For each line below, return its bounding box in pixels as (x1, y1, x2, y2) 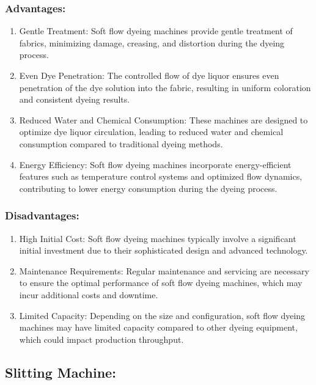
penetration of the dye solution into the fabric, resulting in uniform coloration (19, 81, 311, 94)
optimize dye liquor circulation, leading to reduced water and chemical (19, 125, 284, 138)
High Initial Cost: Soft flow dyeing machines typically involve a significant (19, 232, 296, 244)
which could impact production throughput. (19, 332, 184, 345)
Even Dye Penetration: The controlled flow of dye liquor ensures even (19, 69, 279, 81)
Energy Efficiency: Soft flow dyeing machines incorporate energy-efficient (19, 158, 292, 170)
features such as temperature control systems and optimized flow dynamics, (19, 170, 303, 183)
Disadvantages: (5, 208, 79, 223)
